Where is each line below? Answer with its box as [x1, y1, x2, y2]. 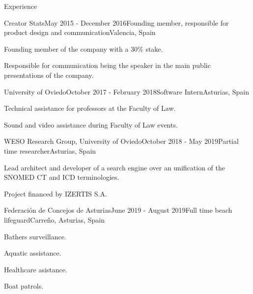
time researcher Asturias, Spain [4, 145, 96, 156]
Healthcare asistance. [4, 264, 67, 274]
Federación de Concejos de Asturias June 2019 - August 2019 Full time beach [4, 205, 232, 215]
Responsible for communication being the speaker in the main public [4, 60, 211, 70]
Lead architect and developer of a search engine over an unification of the [4, 162, 225, 172]
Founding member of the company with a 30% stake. [4, 43, 163, 54]
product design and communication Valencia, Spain [4, 27, 156, 37]
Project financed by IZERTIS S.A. [4, 188, 107, 198]
